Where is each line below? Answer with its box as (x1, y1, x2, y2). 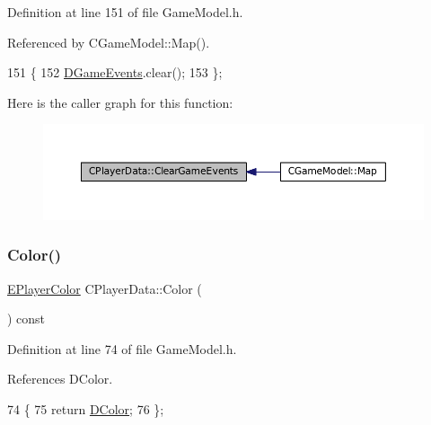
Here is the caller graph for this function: (7, 93, 233, 111)
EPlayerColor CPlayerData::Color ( (7, 279, 202, 297)
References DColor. (7, 369, 113, 388)
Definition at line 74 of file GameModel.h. (7, 339, 237, 358)
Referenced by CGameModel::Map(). (7, 32, 210, 51)
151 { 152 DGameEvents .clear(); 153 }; (7, 63, 223, 82)
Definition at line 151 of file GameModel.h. (7, 3, 243, 21)
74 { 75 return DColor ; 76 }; (7, 400, 164, 419)
